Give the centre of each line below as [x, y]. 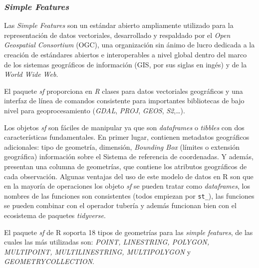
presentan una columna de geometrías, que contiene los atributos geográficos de [126, 166]
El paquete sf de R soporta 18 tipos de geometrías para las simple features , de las [129, 232]
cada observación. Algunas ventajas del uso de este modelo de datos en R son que [129, 176]
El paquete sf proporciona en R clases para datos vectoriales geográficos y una [124, 91]
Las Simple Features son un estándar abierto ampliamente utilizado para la [119, 25]
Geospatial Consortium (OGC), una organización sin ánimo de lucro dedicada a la [129, 45]
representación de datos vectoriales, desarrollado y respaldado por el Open [117, 35]
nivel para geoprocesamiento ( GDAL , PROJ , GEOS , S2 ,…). [95, 110]
